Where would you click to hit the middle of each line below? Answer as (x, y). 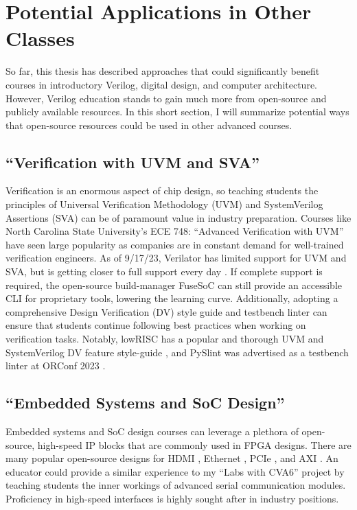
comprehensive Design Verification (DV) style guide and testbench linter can (166, 311)
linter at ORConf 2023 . (56, 366)
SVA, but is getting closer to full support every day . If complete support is (164, 271)
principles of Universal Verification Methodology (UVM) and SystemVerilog (164, 204)
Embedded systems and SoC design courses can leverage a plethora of (152, 431)
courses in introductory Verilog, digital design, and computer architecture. (161, 84)
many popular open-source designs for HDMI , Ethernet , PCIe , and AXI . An (172, 458)
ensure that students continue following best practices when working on (156, 325)
